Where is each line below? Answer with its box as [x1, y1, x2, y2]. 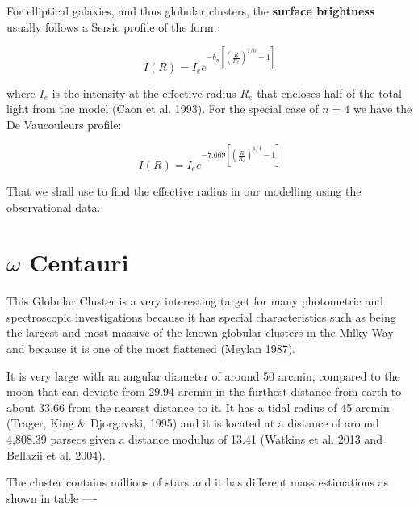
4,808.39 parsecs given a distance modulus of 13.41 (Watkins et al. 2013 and [6, 431, 382, 448]
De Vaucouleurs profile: [6, 116, 122, 133]
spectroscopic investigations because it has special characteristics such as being [6, 308, 396, 325]
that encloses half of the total [257, 84, 402, 101]
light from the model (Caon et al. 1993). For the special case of [6, 100, 319, 117]
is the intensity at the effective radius [52, 84, 236, 101]
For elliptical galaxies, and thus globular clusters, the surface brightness [6, 2, 375, 19]
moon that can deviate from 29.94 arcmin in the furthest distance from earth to [6, 383, 402, 400]
